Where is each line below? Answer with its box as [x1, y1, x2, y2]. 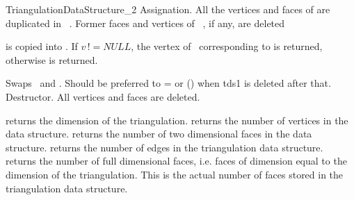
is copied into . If [6, 39, 78, 53]
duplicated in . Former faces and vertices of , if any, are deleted [6, 15, 285, 30]
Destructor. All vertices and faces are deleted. [6, 89, 200, 103]
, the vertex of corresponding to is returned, [131, 39, 323, 53]
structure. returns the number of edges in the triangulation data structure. [6, 140, 323, 154]
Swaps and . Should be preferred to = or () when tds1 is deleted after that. [6, 76, 331, 90]
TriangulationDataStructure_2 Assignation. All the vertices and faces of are [6, 2, 330, 16]
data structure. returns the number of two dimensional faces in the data [6, 126, 312, 141]
